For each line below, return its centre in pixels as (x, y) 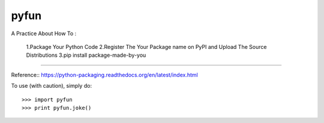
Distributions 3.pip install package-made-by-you (86, 55)
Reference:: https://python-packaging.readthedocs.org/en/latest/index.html (104, 75)
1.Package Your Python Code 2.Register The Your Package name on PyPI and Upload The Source (146, 47)
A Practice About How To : (44, 33)
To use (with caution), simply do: (52, 86)
